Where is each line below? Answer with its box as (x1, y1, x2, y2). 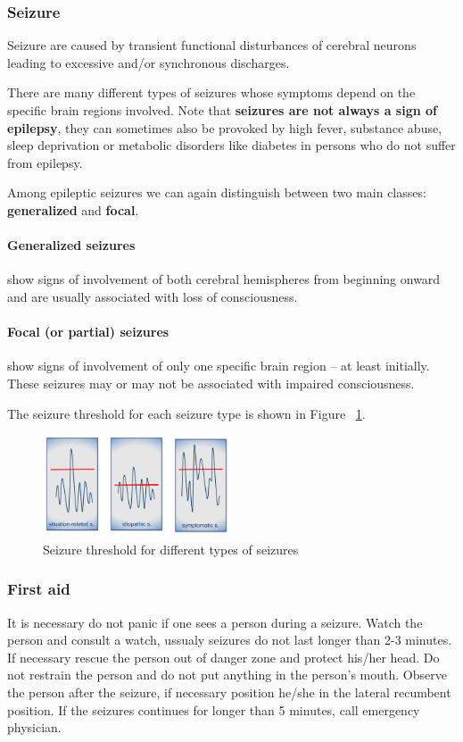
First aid (7, 578, 70, 600)
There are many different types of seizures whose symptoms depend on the (7, 83, 416, 102)
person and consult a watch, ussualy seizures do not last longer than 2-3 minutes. (7, 630, 452, 649)
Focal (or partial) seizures (7, 322, 169, 341)
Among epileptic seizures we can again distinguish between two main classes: (7, 183, 426, 202)
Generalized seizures (7, 236, 136, 254)
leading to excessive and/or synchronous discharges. (7, 53, 290, 71)
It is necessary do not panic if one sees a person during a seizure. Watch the (7, 613, 423, 631)
